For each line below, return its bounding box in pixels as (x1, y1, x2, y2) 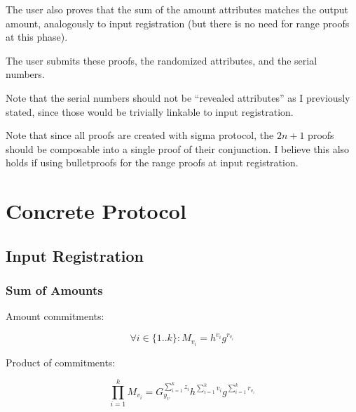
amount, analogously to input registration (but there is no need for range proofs (6, 15, 350, 30)
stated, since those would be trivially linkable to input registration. (6, 104, 294, 119)
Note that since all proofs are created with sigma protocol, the (6, 128, 274, 142)
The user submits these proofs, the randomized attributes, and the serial (6, 53, 317, 67)
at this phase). (6, 29, 68, 44)
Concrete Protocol (6, 197, 186, 225)
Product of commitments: (6, 354, 116, 369)
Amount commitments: (6, 309, 104, 324)
